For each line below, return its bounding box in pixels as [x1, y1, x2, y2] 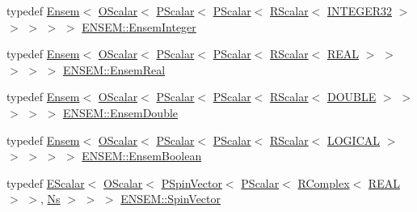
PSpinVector [161, 174, 222, 191]
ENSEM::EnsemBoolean [82, 147, 202, 164]
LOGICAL [326, 131, 381, 148]
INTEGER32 [326, 2, 392, 19]
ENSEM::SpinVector [120, 190, 221, 207]
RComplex [297, 174, 350, 191]
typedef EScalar [6, 174, 85, 191]
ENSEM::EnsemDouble [62, 104, 179, 121]
